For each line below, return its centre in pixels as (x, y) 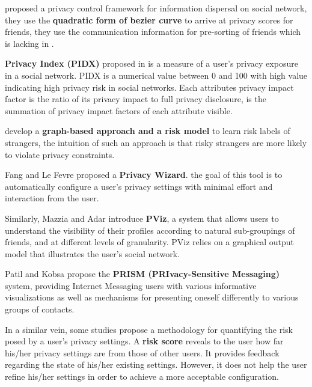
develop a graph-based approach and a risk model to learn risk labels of (148, 131)
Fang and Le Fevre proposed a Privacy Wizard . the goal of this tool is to (144, 175)
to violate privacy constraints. (60, 154)
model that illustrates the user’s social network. (92, 253)
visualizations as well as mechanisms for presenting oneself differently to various (152, 297)
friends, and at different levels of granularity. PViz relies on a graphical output (149, 242)
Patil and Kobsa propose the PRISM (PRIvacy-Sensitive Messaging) (142, 274)
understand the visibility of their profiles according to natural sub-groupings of (150, 230)
